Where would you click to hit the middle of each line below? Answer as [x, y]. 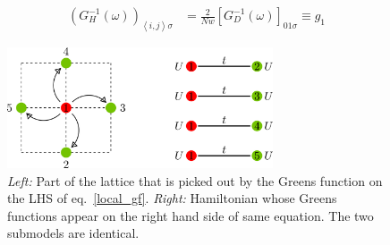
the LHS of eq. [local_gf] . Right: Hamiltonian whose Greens [172, 198]
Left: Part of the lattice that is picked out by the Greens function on [195, 180]
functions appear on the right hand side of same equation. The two [191, 215]
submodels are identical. [73, 233]
